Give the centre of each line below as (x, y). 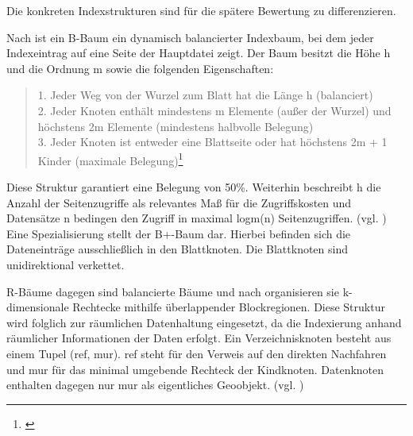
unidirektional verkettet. (66, 264)
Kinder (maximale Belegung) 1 (110, 159)
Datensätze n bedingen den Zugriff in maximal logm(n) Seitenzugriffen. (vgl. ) (197, 218)
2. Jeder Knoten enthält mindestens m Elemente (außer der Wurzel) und (214, 110)
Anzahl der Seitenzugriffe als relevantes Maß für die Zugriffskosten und (179, 202)
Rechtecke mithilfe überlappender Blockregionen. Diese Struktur (229, 307)
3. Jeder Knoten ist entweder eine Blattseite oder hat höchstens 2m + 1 (212, 142)
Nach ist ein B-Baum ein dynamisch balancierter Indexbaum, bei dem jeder (190, 37)
